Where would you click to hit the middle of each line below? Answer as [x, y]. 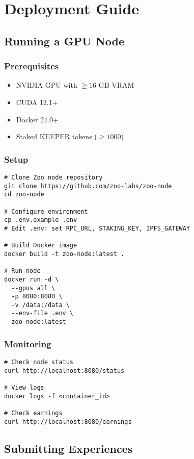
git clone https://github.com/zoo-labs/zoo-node [88, 186]
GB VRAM [116, 85]
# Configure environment [46, 211]
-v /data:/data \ [40, 305]
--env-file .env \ [43, 313]
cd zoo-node [24, 195]
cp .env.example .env [41, 220]
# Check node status [39, 362]
